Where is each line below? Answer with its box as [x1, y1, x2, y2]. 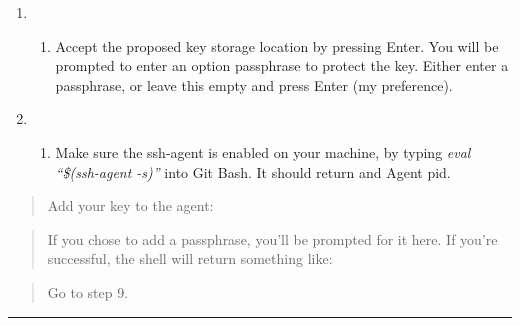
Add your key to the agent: [47, 195, 214, 216]
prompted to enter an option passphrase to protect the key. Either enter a [55, 55, 509, 76]
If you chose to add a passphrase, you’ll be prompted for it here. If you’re [47, 228, 498, 249]
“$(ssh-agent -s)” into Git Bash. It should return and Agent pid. [55, 161, 451, 182]
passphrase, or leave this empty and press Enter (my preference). [55, 74, 453, 95]
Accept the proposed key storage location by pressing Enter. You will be [55, 35, 499, 56]
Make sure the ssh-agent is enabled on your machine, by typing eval [55, 141, 471, 162]
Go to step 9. [47, 281, 129, 302]
